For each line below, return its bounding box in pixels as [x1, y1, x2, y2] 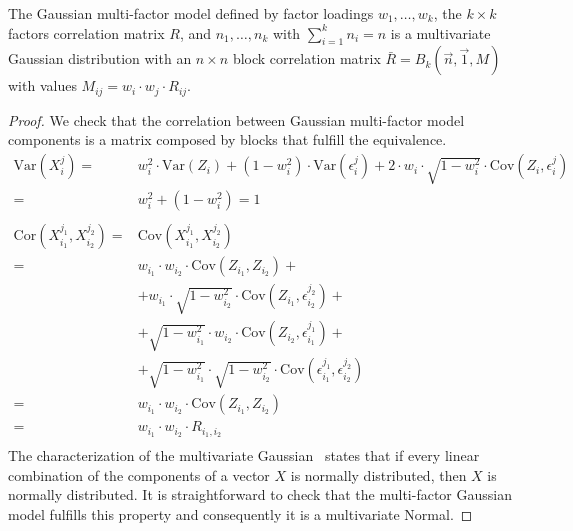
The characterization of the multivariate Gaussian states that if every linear [8, 445, 480, 466]
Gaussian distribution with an [8, 48, 192, 69]
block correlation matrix [232, 48, 381, 69]
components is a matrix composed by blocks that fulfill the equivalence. [8, 129, 447, 150]
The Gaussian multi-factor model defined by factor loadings [8, 3, 374, 23]
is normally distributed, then [290, 464, 467, 485]
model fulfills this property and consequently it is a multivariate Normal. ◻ [8, 503, 473, 524]
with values [8, 75, 77, 96]
